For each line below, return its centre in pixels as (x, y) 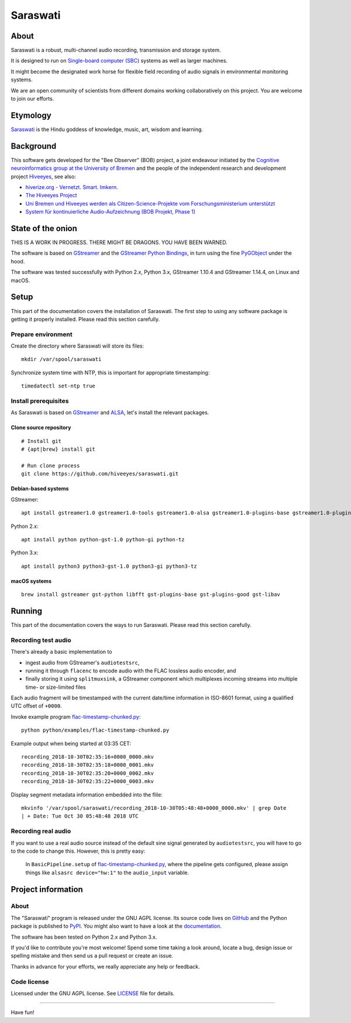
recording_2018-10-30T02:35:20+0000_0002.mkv (88, 773)
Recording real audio (41, 831)
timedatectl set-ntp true (58, 386)
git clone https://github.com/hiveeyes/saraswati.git (100, 474)
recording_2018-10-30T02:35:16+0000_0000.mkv (88, 757)
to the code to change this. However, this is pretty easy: (78, 851)
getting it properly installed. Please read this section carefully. (85, 319)
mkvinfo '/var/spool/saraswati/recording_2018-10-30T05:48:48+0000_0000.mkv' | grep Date (154, 808)
